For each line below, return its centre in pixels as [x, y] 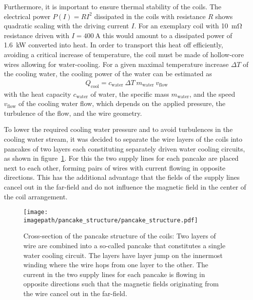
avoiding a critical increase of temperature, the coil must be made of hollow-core [124, 54]
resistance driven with [37, 35]
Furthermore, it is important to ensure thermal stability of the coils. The [113, 6]
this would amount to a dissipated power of [167, 35]
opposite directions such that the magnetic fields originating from [121, 284]
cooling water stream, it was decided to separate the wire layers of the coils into [123, 139]
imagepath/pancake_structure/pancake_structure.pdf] [111, 220]
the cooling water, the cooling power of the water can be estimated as [108, 74]
